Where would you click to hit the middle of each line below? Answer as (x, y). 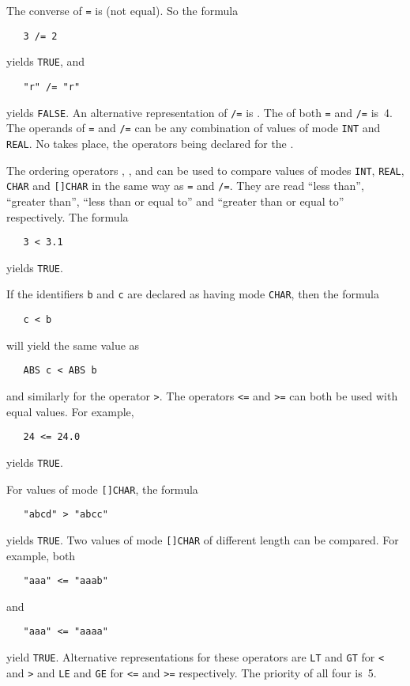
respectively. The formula (68, 216)
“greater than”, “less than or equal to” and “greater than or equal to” (175, 201)
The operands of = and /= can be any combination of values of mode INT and (194, 128)
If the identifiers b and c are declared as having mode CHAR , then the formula (193, 294)
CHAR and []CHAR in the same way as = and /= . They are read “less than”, (185, 186)
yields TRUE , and (46, 61)
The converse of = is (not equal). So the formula (122, 10)
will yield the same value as (73, 345)
